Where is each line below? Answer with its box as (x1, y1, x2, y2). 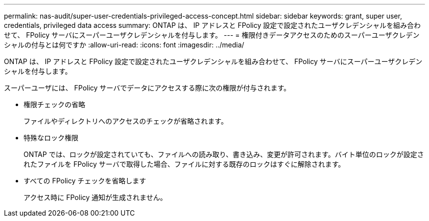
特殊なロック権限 (24, 133, 78, 142)
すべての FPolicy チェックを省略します (24, 177, 146, 185)
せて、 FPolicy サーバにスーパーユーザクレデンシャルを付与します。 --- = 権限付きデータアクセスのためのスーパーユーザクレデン (4, 31, 420, 39)
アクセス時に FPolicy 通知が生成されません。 (24, 193, 167, 201)
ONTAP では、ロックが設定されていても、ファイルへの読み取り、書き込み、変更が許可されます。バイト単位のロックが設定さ (24, 150, 424, 158)
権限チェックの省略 (24, 100, 85, 109)
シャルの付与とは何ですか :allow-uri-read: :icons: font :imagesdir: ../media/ (4, 41, 244, 49)
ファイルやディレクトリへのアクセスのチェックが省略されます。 (24, 117, 228, 125)
